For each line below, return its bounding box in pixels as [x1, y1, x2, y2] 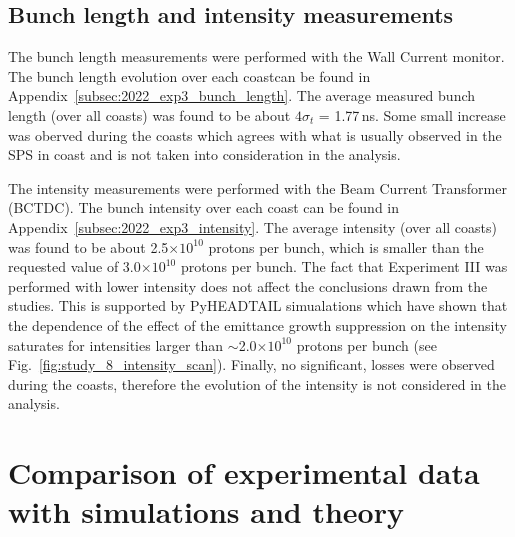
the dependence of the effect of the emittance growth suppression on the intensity [8, 314, 507, 335]
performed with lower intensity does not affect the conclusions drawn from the [8, 275, 488, 296]
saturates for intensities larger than [8, 334, 224, 355]
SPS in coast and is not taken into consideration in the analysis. [8, 144, 401, 165]
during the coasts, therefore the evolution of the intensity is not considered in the [8, 373, 506, 394]
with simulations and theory [8, 491, 404, 532]
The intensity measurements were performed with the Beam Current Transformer [8, 177, 507, 198]
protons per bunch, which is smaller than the [208, 236, 484, 257]
